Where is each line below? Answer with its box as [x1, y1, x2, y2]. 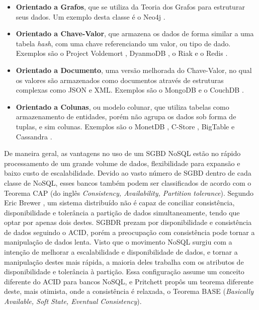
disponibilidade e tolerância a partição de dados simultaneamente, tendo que [4, 207, 240, 217]
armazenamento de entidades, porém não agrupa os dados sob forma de [16, 111, 236, 122]
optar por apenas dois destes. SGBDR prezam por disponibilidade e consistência [4, 217, 252, 227]
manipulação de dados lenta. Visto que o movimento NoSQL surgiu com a [4, 237, 232, 247]
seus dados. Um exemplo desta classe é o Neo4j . [16, 11, 165, 22]
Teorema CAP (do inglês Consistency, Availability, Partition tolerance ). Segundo [4, 187, 253, 198]
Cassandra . [16, 131, 52, 141]
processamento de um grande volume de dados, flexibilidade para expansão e [4, 158, 240, 168]
